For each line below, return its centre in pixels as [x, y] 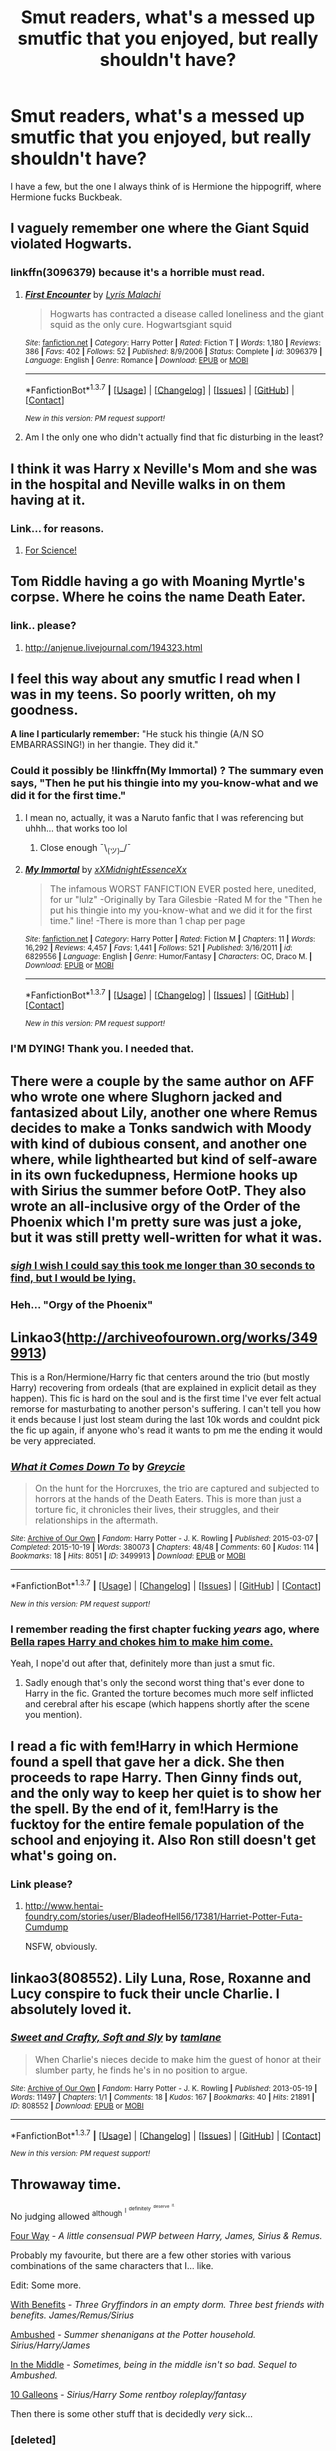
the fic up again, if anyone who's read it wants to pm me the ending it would [166, 1430]
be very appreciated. [53, 1441]
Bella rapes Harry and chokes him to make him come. [142, 1642]
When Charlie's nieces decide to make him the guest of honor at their [178, 2059]
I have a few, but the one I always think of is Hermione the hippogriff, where [166, 186]
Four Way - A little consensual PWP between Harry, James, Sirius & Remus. [166, 2236]
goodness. [44, 710]
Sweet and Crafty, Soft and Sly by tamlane [116, 2038]
